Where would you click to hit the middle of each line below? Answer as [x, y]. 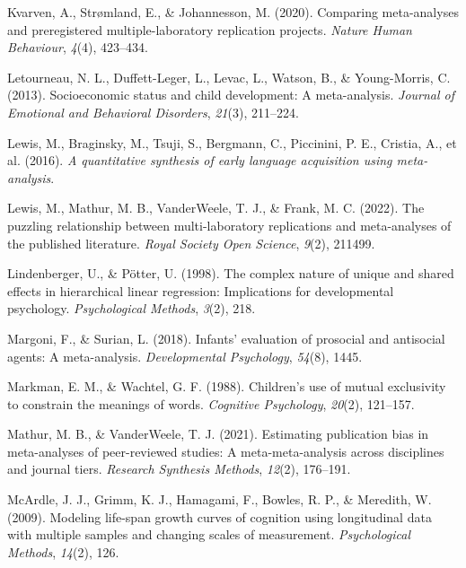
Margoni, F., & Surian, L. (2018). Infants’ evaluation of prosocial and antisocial [226, 338]
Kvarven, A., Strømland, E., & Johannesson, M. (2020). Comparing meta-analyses [233, 12]
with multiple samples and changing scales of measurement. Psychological [209, 534]
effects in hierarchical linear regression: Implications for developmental [201, 290]
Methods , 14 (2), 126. [63, 551]
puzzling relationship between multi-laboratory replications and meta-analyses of [229, 225]
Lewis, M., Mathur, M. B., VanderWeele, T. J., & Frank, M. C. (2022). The [216, 208]
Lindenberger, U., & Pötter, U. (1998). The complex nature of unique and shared [231, 273]
